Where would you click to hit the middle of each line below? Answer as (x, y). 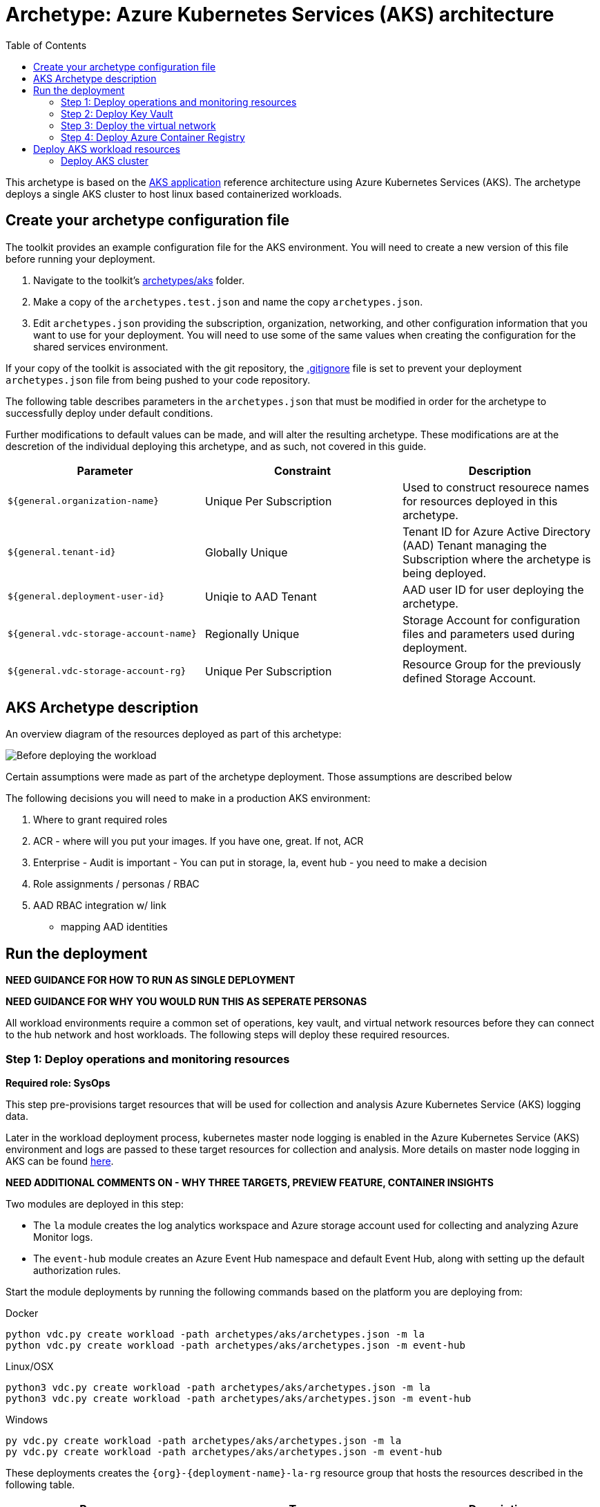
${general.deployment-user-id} (86, 597)
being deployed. (444, 573)
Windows (27, 1420)
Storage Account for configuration (491, 620)
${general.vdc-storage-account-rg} (97, 671)
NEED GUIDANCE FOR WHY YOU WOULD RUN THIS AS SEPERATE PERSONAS (186, 1002)
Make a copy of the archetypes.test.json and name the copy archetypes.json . (228, 301)
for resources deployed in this (480, 501)
